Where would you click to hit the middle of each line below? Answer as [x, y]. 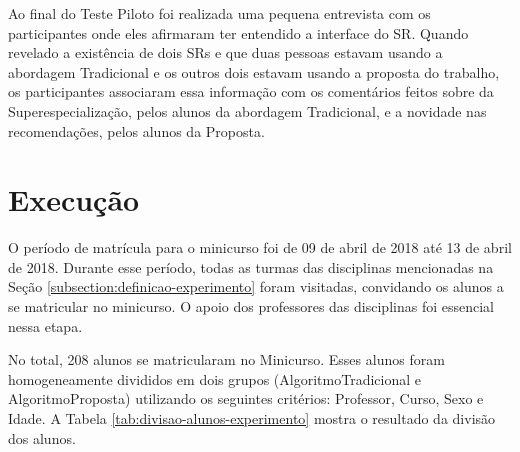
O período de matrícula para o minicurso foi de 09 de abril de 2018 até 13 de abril [260, 247]
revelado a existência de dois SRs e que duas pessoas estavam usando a [225, 52]
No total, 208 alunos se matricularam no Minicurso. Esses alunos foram [226, 359]
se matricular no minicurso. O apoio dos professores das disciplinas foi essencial [251, 306]
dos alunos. [42, 437]
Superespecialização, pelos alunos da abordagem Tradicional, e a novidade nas [247, 110]
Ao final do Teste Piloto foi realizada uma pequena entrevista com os [219, 13]
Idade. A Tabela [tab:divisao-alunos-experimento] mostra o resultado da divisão [252, 418]
